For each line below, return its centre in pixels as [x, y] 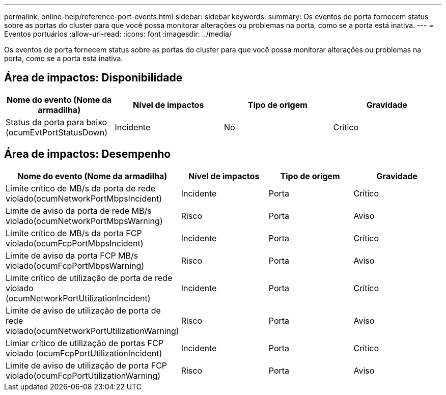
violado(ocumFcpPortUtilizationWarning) [83, 375]
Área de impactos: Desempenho [88, 154]
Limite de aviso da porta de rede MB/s [79, 210]
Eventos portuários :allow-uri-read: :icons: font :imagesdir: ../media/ [118, 34]
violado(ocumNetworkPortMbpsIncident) [84, 198]
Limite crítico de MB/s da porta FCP [74, 233]
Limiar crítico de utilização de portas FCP [85, 343]
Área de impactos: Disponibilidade [93, 78]
